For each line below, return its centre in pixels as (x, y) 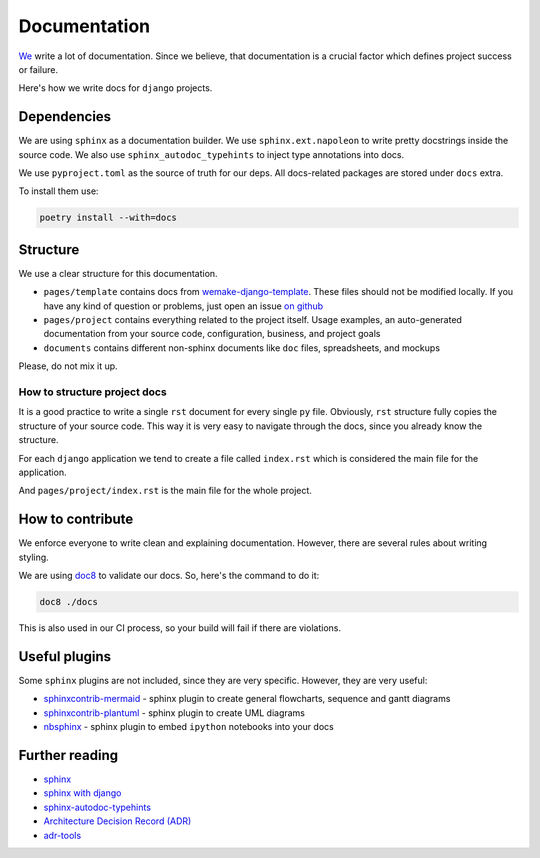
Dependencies (65, 116)
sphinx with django (82, 793)
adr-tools (62, 835)
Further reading (68, 755)
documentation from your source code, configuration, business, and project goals (212, 334)
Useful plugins (65, 656)
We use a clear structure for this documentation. (118, 273)
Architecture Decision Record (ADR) (117, 821)
